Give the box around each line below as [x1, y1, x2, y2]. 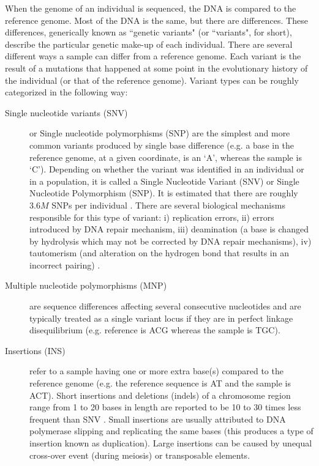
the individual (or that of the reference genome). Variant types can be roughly [5, 73, 299, 86]
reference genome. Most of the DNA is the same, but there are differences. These [5, 13, 308, 26]
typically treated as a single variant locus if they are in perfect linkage [29, 311, 293, 324]
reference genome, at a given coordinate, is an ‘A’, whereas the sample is [29, 150, 302, 163]
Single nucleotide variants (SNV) [5, 106, 128, 119]
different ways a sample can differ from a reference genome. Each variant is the [5, 50, 301, 62]
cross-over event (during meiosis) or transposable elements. [29, 448, 250, 461]
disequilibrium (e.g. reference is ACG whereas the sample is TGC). [29, 324, 280, 336]
